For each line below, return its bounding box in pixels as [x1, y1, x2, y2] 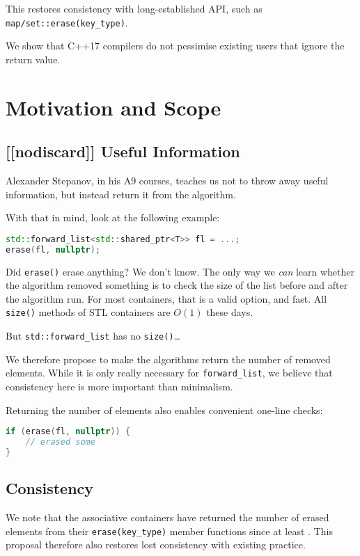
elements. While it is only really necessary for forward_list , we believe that [6, 365, 333, 380]
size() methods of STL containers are [6, 305, 171, 319]
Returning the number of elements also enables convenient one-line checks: [6, 402, 323, 417]
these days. [206, 305, 253, 319]
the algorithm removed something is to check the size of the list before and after [6, 278, 348, 292]
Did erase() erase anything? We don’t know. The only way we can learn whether [6, 264, 354, 278]
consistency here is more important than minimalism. [6, 379, 233, 393]
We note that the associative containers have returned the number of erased [6, 509, 329, 524]
